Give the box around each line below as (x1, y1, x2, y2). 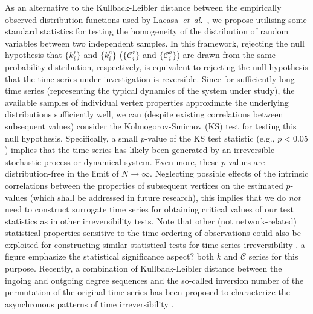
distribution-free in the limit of (5, 167, 119, 180)
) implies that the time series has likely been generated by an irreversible (5, 143, 275, 156)
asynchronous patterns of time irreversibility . (5, 297, 174, 310)
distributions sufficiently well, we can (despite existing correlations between (5, 108, 283, 120)
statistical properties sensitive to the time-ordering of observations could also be (5, 226, 302, 239)
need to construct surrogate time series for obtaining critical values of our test (5, 203, 294, 215)
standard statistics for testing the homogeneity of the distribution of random (5, 25, 289, 38)
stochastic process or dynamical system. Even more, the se (5, 155, 219, 168)
